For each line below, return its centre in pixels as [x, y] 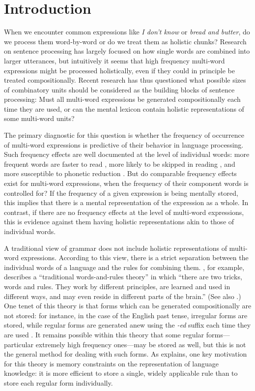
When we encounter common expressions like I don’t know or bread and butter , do [127, 32]
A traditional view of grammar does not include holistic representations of [115, 248]
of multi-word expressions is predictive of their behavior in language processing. [124, 144]
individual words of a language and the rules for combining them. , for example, [124, 267]
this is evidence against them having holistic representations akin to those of [119, 222]
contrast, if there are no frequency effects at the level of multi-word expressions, [124, 212]
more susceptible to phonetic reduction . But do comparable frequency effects [120, 173]
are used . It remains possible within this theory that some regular [104, 334]
